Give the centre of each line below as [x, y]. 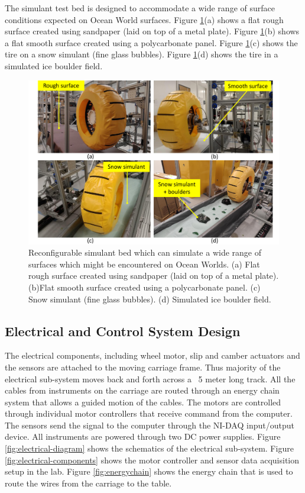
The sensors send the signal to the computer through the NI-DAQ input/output [150, 425]
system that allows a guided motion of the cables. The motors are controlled [143, 402]
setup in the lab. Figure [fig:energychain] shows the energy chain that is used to [149, 471]
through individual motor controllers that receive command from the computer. [149, 413]
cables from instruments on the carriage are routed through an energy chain [142, 390]
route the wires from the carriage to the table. [88, 483]
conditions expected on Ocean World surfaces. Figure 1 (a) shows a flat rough [144, 19]
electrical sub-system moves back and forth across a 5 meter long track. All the [150, 378]
